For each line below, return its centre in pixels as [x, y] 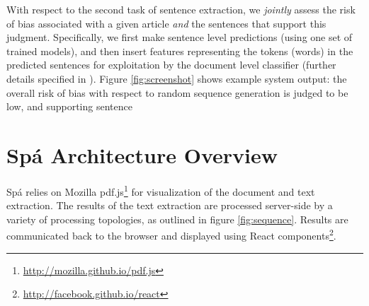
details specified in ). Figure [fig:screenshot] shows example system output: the [177, 78]
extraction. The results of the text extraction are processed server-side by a [170, 205]
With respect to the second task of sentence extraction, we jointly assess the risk [181, 9]
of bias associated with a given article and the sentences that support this [166, 23]
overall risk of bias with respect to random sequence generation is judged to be [177, 92]
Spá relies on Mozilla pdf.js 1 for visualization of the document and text [161, 190]
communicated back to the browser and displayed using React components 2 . [171, 234]
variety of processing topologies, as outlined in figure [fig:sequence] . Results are [177, 219]
